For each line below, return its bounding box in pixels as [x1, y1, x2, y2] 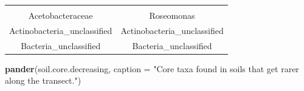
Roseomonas [149, 9, 195, 21]
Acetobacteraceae [28, 9, 93, 21]
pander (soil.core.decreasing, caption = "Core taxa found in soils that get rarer [5, 62, 299, 75]
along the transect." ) [5, 74, 81, 87]
